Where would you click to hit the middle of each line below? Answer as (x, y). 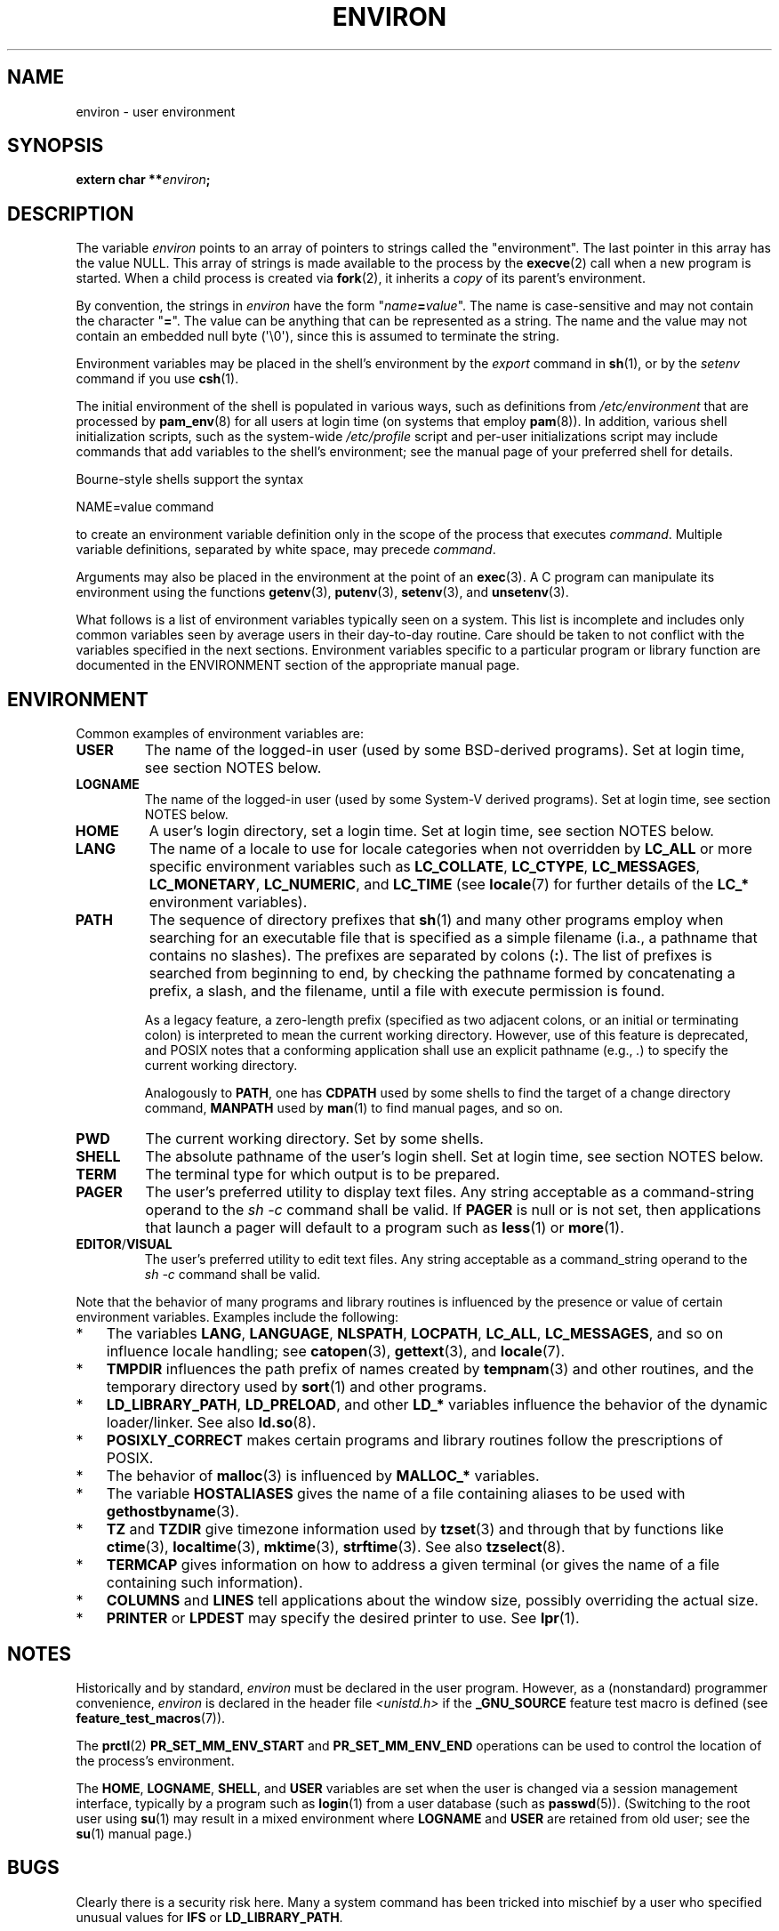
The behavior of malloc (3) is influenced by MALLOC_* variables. (323, 1476)
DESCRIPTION (71, 213)
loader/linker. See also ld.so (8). (211, 1423)
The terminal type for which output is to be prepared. (323, 1175)
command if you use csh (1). (157, 379)
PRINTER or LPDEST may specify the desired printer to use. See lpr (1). (343, 1618)
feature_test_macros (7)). (151, 1718)
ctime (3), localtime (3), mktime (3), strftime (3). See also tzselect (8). (336, 1547)
